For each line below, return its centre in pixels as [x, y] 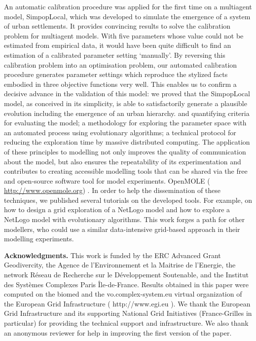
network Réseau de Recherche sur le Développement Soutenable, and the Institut [126, 275]
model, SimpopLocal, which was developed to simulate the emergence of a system [127, 16]
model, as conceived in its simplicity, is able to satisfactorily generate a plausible [126, 103]
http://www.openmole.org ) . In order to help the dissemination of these [112, 190]
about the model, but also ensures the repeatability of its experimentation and [123, 161]
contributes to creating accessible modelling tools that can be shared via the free [126, 171]
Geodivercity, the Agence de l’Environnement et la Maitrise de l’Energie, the [120, 265]
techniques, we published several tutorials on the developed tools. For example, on [128, 200]
